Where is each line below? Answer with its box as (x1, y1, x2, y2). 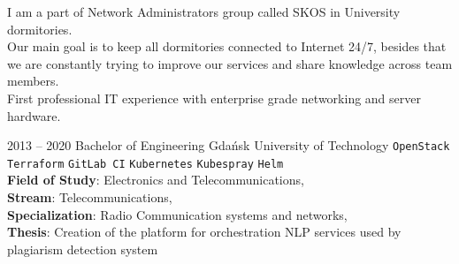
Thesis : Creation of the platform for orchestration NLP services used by (7, 223, 402, 241)
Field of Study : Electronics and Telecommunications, (7, 170, 304, 189)
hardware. (7, 106, 61, 124)
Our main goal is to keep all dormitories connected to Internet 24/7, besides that (7, 37, 447, 56)
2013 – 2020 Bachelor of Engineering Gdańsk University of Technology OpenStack (7, 136, 450, 155)
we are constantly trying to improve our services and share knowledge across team (7, 54, 453, 72)
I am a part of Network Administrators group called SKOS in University (7, 3, 401, 20)
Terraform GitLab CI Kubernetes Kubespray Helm (7, 157, 284, 170)
